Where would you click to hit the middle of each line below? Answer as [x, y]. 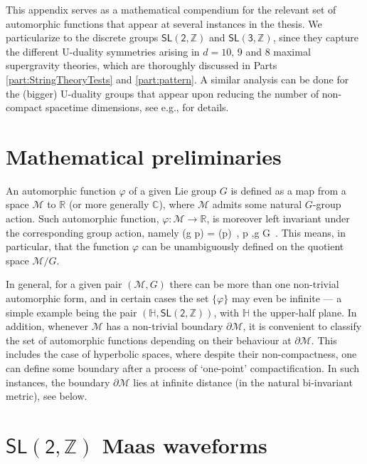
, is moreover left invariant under [278, 218]
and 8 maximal [278, 51]
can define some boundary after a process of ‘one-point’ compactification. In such [183, 368]
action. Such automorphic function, [83, 218]
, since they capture [315, 37]
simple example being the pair [71, 312]
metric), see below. [47, 396]
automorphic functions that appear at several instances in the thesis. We [164, 23]
